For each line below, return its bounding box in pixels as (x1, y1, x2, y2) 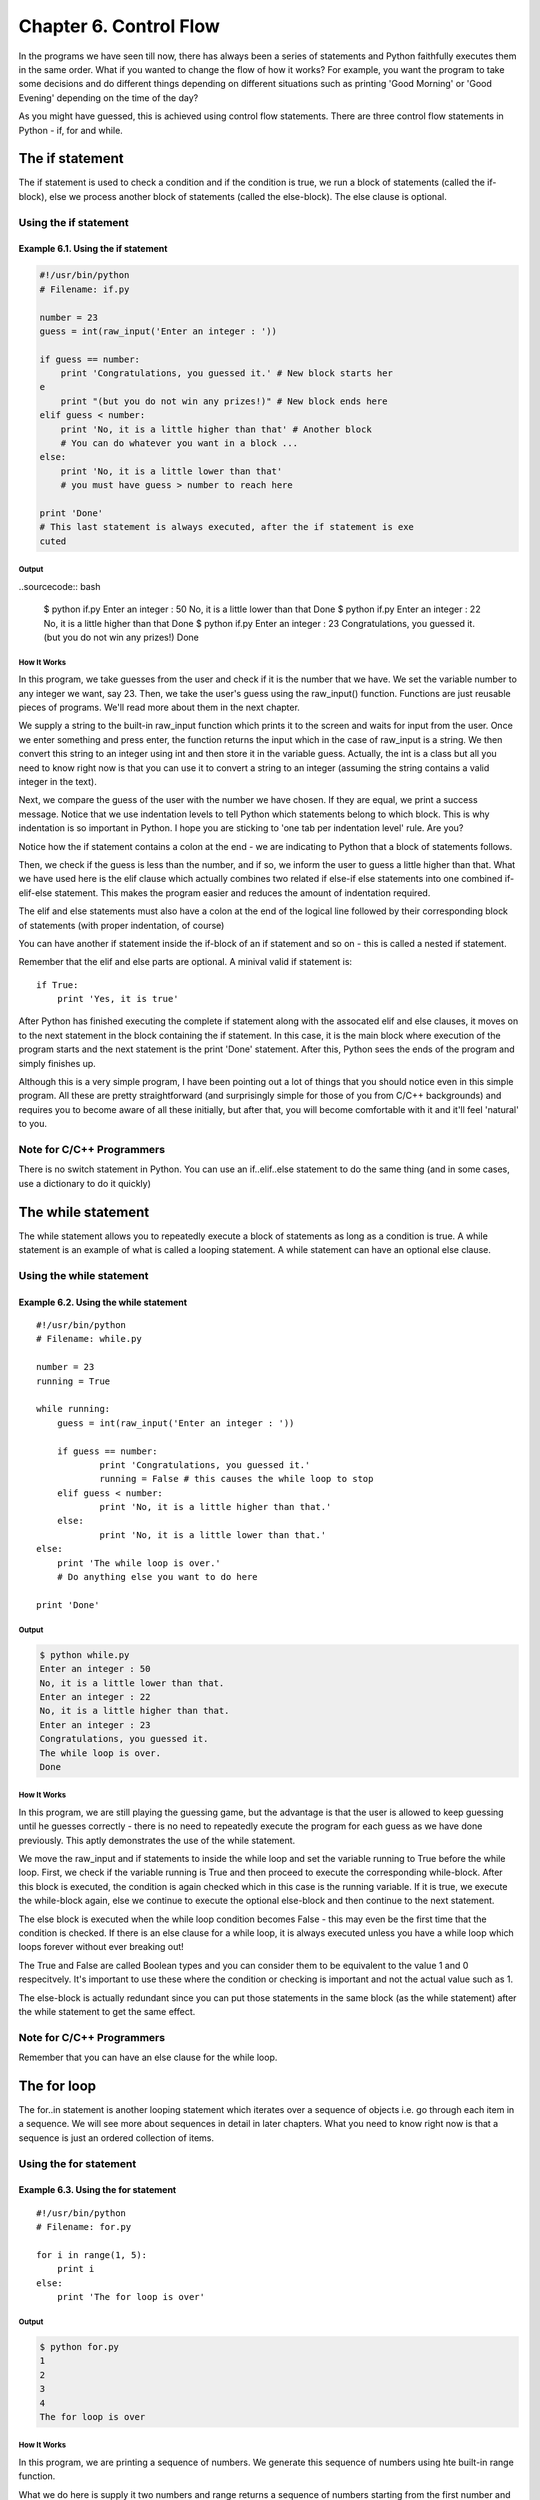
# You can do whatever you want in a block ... (60, 438, 299, 449)
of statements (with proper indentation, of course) (18, 919, 225, 931)
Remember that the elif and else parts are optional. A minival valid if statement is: (18, 956, 353, 968)
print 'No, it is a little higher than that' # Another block (60, 423, 372, 435)
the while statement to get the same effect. (18, 2005, 196, 2017)
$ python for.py (39, 2341, 120, 2353)
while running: (36, 1403, 111, 1415)
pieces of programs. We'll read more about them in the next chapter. (18, 701, 300, 714)
